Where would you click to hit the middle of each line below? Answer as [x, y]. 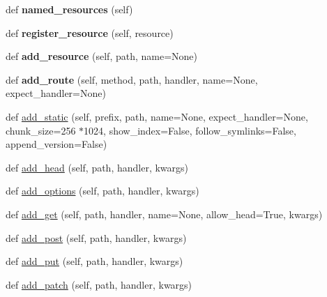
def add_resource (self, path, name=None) [102, 56]
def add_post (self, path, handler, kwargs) [96, 237]
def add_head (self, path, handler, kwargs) [97, 167]
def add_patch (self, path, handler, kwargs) [99, 284]
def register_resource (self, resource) [90, 32]
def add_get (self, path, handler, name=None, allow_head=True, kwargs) [164, 214]
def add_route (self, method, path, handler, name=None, [132, 79]
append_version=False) [56, 144]
